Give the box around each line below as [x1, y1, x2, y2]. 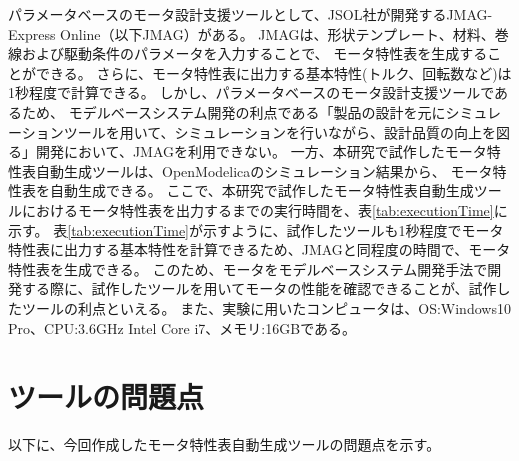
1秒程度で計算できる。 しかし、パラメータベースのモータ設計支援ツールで [8, 82, 495, 103]
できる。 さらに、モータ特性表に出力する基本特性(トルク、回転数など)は [35, 62, 512, 83]
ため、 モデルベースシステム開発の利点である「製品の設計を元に [21, 101, 446, 122]
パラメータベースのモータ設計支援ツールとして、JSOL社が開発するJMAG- [8, 4, 493, 24]
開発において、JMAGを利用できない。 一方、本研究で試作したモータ [35, 141, 487, 162]
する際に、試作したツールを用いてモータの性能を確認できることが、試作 [21, 278, 497, 299]
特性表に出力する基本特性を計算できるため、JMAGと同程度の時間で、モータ [8, 239, 511, 260]
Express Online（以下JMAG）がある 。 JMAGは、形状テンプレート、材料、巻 [8, 23, 509, 44]
